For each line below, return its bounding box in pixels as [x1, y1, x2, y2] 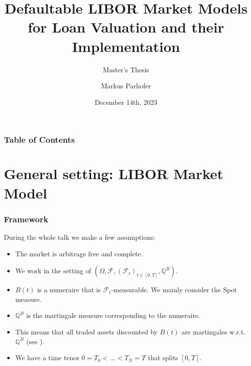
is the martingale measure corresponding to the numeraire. [26, 310, 201, 320]
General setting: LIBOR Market [4, 164, 223, 183]
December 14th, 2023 [94, 97, 157, 107]
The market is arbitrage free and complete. [15, 248, 143, 258]
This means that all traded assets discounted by [15, 326, 158, 336]
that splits [148, 352, 178, 363]
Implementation [72, 36, 180, 56]
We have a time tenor [15, 352, 79, 363]
